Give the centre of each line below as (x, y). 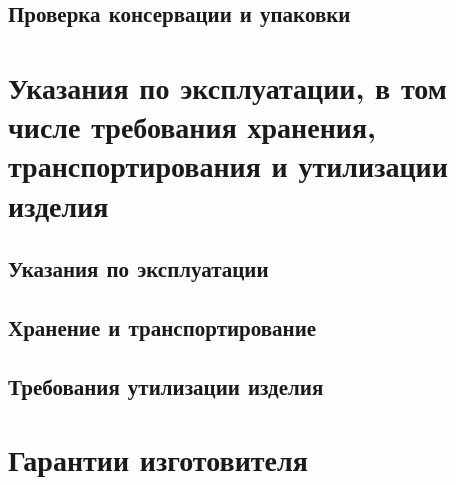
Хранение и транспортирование (162, 326)
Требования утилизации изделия (166, 385)
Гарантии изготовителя (158, 459)
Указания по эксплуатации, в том (227, 86)
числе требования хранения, (192, 126)
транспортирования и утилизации (228, 165)
